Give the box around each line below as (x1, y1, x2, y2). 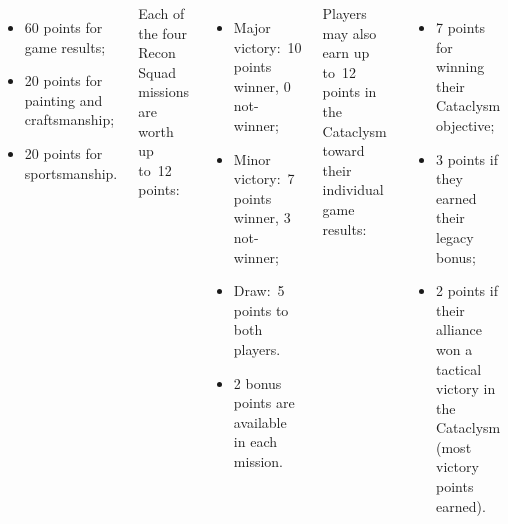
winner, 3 (233, 207, 291, 228)
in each (233, 431, 277, 452)
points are (233, 392, 295, 413)
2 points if (436, 280, 498, 301)
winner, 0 (233, 75, 291, 96)
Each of (138, 3, 185, 23)
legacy (436, 226, 474, 247)
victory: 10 (233, 36, 302, 57)
